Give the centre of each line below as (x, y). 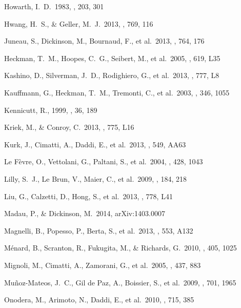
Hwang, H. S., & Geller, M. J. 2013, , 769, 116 (79, 23)
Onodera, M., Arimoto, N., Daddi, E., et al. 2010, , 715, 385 (99, 300)
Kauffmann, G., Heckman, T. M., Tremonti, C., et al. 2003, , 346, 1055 (117, 92)
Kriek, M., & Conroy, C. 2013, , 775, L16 (69, 127)
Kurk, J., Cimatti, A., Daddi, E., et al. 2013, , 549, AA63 (95, 144)
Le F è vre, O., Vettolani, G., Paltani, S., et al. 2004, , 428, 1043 (104, 161)
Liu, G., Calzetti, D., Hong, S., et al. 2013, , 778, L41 (88, 196)
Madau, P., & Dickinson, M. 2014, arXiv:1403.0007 (85, 213)
